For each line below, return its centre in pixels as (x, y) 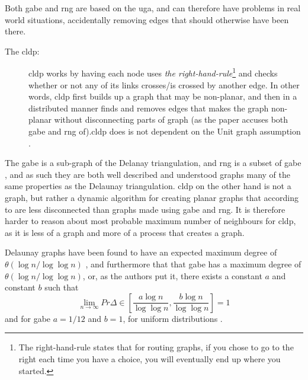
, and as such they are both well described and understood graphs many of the (148, 174)
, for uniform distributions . (173, 318)
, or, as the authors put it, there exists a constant (172, 275)
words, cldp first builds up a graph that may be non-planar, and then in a (163, 96)
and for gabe (28, 318)
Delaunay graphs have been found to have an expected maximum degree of (141, 252)
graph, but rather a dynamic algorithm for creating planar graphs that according (152, 197)
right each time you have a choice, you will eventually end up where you (150, 358)
